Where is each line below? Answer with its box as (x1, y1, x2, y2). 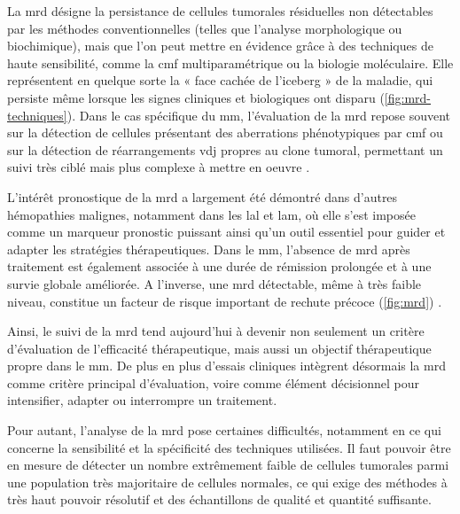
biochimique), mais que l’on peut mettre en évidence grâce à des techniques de (7, 36, 433, 55)
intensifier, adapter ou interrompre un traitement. (7, 391, 277, 409)
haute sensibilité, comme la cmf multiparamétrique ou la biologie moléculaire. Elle (7, 53, 454, 72)
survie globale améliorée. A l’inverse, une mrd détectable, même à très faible (7, 274, 422, 292)
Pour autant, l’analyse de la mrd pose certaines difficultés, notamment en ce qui (7, 421, 441, 440)
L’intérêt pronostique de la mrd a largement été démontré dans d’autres (7, 187, 398, 206)
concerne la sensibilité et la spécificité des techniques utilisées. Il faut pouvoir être (7, 438, 451, 456)
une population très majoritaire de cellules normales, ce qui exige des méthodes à (7, 472, 448, 491)
